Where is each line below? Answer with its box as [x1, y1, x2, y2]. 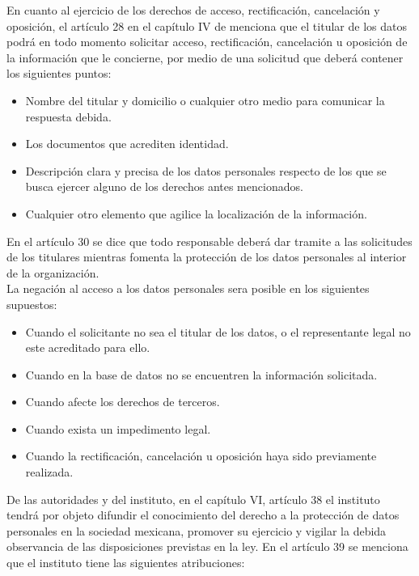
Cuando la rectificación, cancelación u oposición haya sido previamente [25, 447, 377, 464]
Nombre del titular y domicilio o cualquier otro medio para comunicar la [25, 91, 385, 108]
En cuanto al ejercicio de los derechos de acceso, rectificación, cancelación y [6, 2, 380, 18]
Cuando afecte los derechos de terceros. [25, 393, 220, 410]
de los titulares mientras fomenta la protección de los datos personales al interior [6, 248, 407, 265]
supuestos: [6, 295, 57, 312]
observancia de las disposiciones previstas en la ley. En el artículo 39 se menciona [6, 538, 408, 555]
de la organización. [6, 264, 99, 281]
